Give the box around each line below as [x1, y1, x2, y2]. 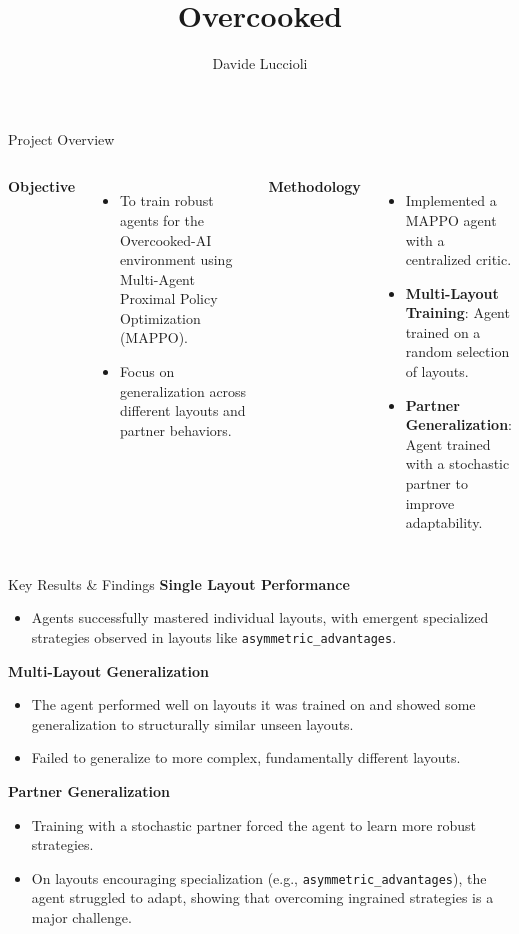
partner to [405, 473, 468, 494]
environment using [119, 249, 233, 270]
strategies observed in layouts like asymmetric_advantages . [31, 627, 397, 647]
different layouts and [119, 400, 246, 421]
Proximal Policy [119, 288, 218, 309]
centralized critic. [405, 249, 512, 270]
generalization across [119, 380, 247, 401]
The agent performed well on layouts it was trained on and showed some [31, 694, 476, 715]
